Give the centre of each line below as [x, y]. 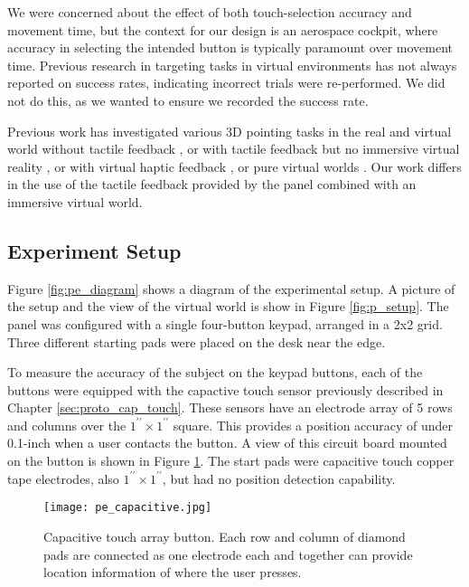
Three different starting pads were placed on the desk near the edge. [197, 341]
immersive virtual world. [75, 201]
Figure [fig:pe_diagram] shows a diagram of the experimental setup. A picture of [231, 288]
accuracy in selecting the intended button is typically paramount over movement [230, 47]
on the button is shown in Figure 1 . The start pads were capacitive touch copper [231, 461]
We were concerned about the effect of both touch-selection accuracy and [210, 12]
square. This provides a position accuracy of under [313, 425]
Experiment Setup [94, 250]
